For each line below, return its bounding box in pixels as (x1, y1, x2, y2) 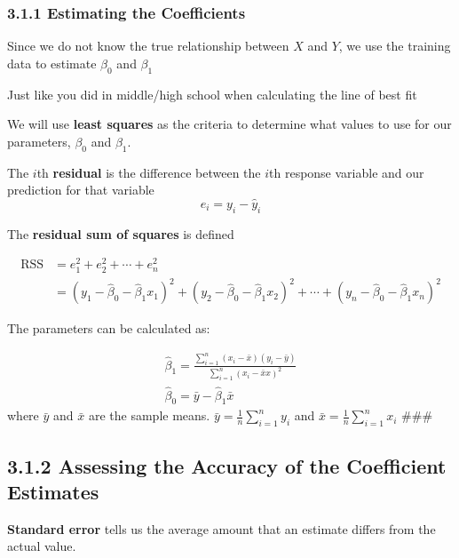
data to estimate (7, 53, 97, 72)
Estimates (7, 478, 99, 506)
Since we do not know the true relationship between (7, 36, 289, 55)
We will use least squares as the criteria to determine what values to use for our (7, 115, 452, 133)
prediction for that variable (7, 180, 154, 199)
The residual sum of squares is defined (7, 224, 234, 243)
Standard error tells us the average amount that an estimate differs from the (7, 519, 436, 538)
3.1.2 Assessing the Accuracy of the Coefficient (7, 451, 447, 479)
